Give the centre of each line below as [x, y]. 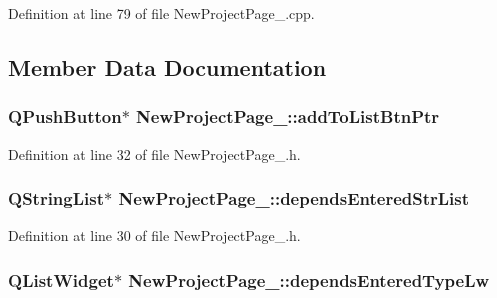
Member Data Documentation [167, 66]
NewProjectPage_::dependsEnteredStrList [294, 198]
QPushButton [65, 116]
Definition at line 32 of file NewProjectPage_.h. [154, 153]
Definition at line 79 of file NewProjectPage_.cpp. [161, 13]
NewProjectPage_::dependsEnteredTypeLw [309, 279]
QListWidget [61, 279]
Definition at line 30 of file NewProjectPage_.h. [154, 235]
